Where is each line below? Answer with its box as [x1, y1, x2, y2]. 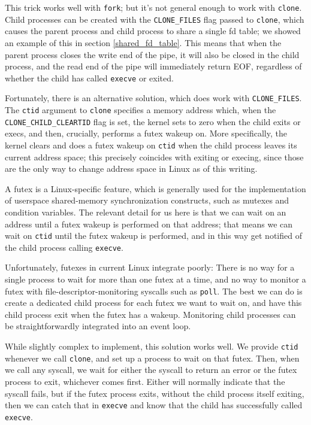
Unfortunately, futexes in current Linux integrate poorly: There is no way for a [5, 261, 295, 274]
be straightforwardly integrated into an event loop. [5, 320, 191, 332]
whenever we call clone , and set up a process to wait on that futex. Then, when [5, 351, 300, 364]
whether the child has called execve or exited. [5, 71, 174, 84]
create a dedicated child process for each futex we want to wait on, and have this [5, 296, 302, 309]
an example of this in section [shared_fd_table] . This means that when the [5, 36, 282, 48]
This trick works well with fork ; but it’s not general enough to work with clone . [5, 1, 302, 13]
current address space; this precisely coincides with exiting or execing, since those [5, 150, 304, 163]
